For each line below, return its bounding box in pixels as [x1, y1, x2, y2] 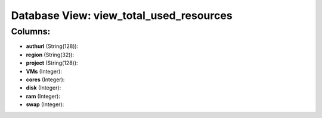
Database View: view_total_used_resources [11, 9, 233, 22]
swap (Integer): [26, 101, 64, 108]
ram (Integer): [26, 93, 61, 100]
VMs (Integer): [26, 68, 63, 75]
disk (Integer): [26, 84, 61, 91]
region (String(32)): [26, 51, 75, 58]
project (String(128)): [26, 59, 78, 66]
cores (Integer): [26, 76, 65, 83]
